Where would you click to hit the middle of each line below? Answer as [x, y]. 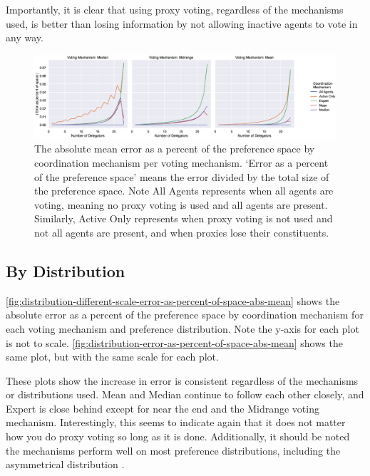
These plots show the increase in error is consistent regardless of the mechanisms [182, 380]
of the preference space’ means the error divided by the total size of [182, 176]
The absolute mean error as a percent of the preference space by [175, 149]
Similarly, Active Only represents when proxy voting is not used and [184, 218]
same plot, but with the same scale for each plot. [112, 357]
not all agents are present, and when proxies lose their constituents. [182, 232]
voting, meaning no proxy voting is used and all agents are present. [181, 204]
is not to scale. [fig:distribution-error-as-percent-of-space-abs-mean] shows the [174, 342]
